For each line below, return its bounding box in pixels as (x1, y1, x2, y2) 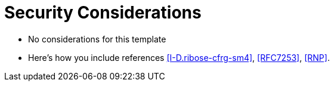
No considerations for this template (28, 33, 166, 44)
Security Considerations (4, 2, 202, 23)
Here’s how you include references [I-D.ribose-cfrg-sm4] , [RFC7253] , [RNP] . (28, 52, 330, 63)
